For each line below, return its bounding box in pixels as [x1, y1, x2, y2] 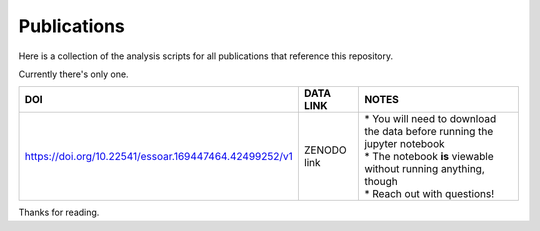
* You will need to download [364, 112, 497, 126]
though [364, 175, 399, 189]
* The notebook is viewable [364, 150, 494, 164]
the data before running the [364, 125, 494, 139]
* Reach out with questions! [364, 187, 495, 201]
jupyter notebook [364, 137, 445, 151]
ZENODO [303, 143, 347, 157]
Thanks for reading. [18, 206, 100, 219]
